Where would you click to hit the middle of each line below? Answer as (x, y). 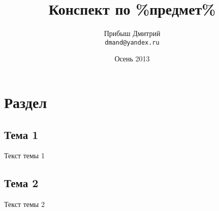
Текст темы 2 (24, 204)
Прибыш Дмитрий (132, 33)
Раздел (26, 102)
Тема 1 (21, 134)
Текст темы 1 (24, 155)
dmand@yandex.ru (132, 42)
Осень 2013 (132, 59)
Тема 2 (21, 183)
